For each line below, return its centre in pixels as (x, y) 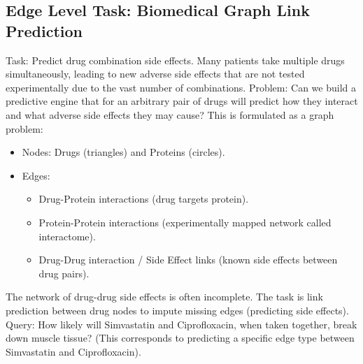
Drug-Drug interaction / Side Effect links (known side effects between (188, 260)
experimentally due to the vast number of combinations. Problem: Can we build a (181, 87)
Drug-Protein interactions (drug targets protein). (144, 199)
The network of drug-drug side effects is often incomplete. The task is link (164, 297)
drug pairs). (64, 273)
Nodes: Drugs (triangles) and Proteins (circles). (123, 152)
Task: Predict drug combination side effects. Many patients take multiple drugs (175, 60)
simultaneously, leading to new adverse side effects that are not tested (155, 74)
